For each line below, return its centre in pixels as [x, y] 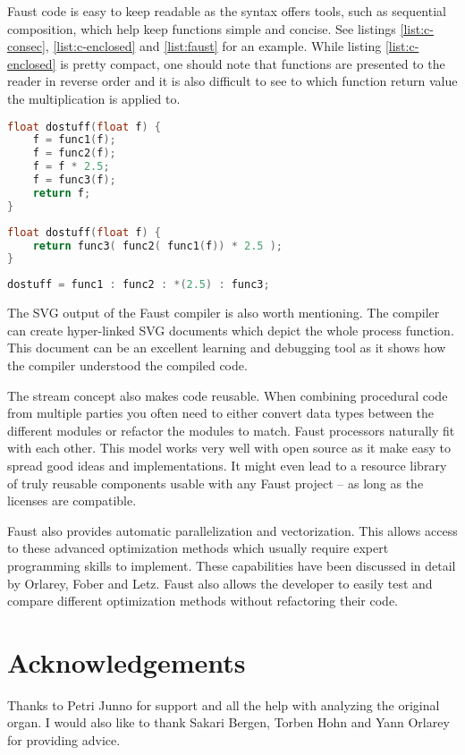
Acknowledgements [127, 662]
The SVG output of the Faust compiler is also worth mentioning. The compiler [224, 313]
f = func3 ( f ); [74, 180]
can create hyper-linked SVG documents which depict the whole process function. [231, 330]
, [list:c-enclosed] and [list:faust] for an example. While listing [213, 46]
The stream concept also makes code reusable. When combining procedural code [228, 395]
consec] [26, 46]
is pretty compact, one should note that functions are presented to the [253, 63]
